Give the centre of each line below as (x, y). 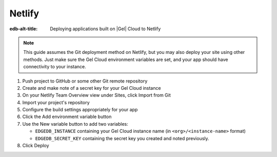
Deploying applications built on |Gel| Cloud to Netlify (105, 29)
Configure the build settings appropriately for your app (80, 110)
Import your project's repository (56, 102)
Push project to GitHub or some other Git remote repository (85, 81)
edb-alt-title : (24, 29)
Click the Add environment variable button (67, 117)
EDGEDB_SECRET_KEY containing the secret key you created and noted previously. (122, 138)
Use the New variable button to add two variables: (75, 124)
